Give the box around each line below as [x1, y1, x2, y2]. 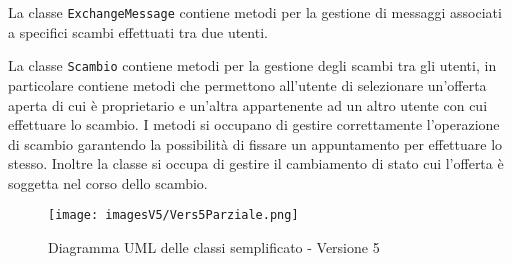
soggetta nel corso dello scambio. [8, 172, 208, 193]
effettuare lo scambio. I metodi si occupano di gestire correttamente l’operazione [8, 114, 500, 135]
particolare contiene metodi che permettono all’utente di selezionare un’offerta [8, 74, 487, 95]
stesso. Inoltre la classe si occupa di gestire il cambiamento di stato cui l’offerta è [8, 153, 504, 174]
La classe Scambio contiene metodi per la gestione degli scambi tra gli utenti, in [8, 55, 497, 76]
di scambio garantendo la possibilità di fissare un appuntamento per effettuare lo [8, 133, 503, 154]
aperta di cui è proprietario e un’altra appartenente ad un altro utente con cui [8, 94, 488, 115]
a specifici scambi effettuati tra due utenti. [8, 21, 268, 42]
